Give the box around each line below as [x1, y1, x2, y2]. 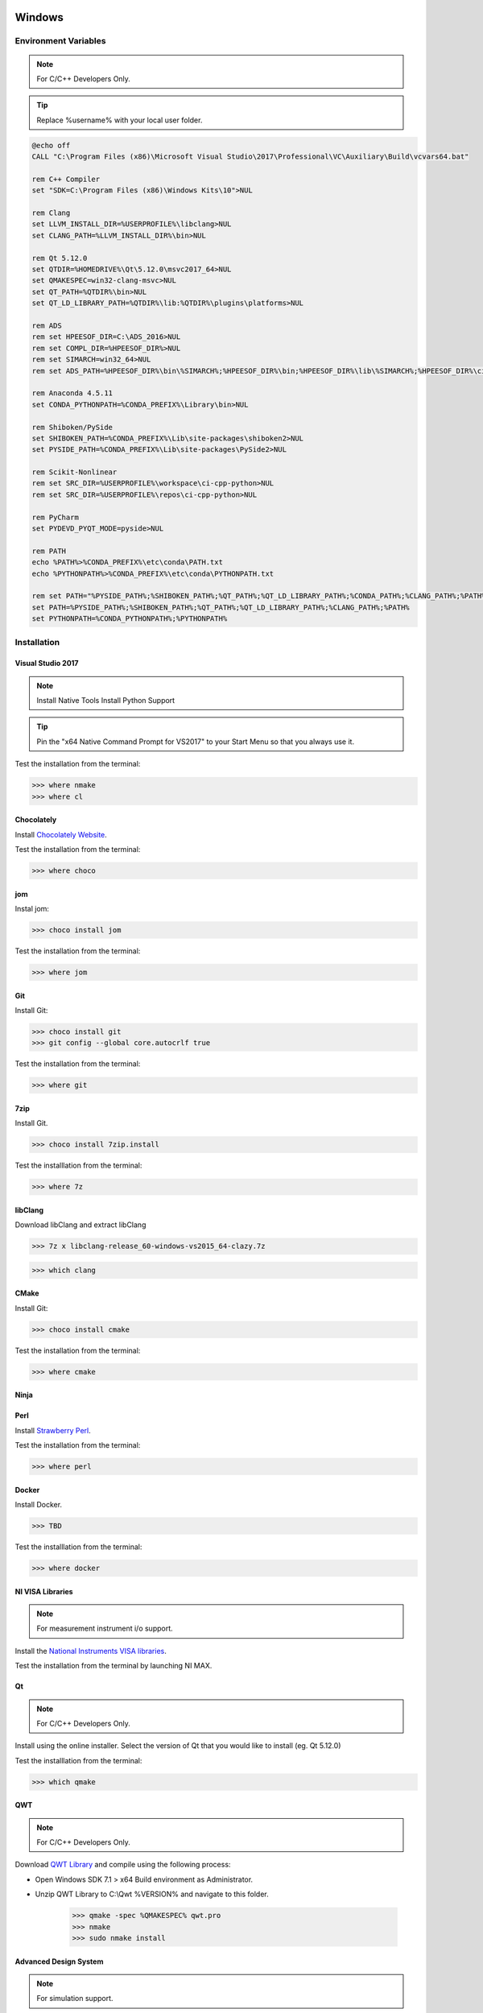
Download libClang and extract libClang [14, 1220, 147, 1230]
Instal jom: [14, 903, 50, 913]
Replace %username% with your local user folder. [36, 115, 203, 125]
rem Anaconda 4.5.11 [31, 389, 113, 398]
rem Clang [31, 209, 71, 217]
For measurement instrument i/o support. [36, 1623, 173, 1634]
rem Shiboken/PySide [31, 423, 113, 432]
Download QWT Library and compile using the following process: [14, 1860, 231, 1870]
